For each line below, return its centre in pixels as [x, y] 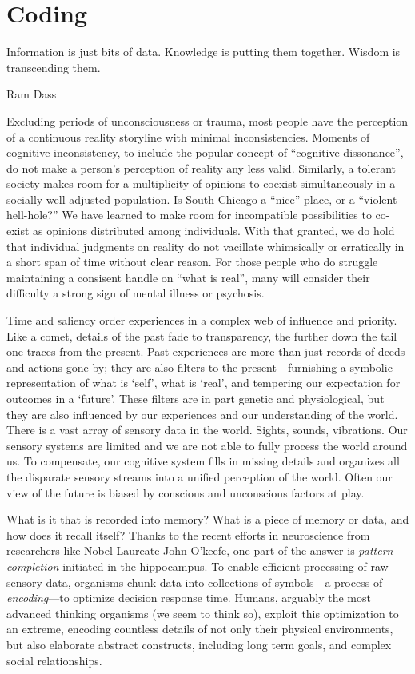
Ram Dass [32, 94]
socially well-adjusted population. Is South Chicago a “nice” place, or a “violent [202, 199]
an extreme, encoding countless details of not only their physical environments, [200, 629]
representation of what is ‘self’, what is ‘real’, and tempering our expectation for [204, 383]
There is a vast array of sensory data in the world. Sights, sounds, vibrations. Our [207, 430]
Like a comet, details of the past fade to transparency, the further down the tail [202, 335]
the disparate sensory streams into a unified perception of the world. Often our [200, 476]
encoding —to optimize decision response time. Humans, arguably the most [189, 598]
